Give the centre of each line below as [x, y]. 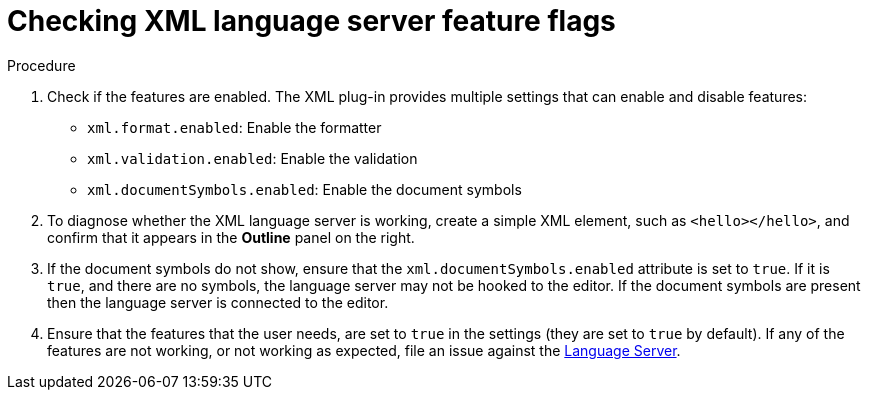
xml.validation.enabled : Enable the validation [252, 158]
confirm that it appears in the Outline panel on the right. [231, 237]
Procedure [41, 65]
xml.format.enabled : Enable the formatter [234, 127]
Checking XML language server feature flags [311, 21]
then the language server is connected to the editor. [218, 302]
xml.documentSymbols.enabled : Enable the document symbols [304, 189]
